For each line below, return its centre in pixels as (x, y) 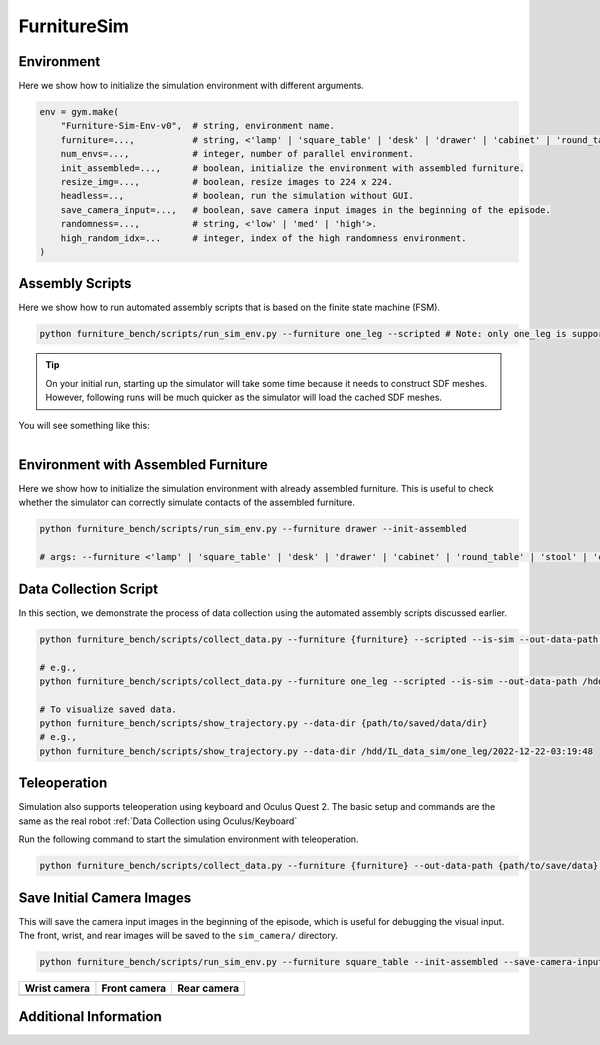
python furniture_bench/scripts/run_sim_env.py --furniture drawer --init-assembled (253, 529)
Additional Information (90, 1016)
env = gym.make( (79, 112)
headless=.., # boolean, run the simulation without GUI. (237, 196)
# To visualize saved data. (108, 709)
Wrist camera (57, 988)
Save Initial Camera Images (105, 897)
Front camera (134, 988)
